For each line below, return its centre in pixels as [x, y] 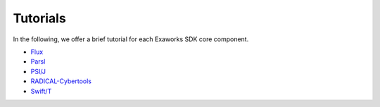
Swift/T [41, 91]
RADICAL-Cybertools [61, 81]
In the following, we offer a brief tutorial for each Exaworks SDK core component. [131, 39]
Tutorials [39, 18]
